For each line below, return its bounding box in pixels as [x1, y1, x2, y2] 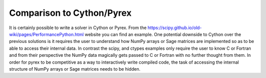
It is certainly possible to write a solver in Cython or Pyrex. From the [9, 25, 147, 31]
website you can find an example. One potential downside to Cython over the [84, 31, 241, 37]
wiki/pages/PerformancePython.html [9, 31, 84, 37]
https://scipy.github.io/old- [147, 25, 202, 31]
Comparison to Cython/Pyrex [9, 7, 132, 18]
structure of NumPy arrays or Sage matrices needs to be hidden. [9, 66, 140, 72]
